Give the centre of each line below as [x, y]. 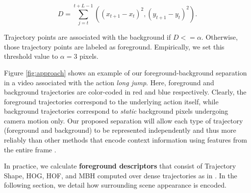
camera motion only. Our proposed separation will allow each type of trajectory [124, 120]
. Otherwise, [219, 37]
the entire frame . [30, 149]
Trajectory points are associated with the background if [88, 37]
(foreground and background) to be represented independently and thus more [120, 130]
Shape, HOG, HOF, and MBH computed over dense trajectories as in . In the [121, 175]
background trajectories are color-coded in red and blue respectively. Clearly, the [125, 92]
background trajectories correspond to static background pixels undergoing [116, 111]
